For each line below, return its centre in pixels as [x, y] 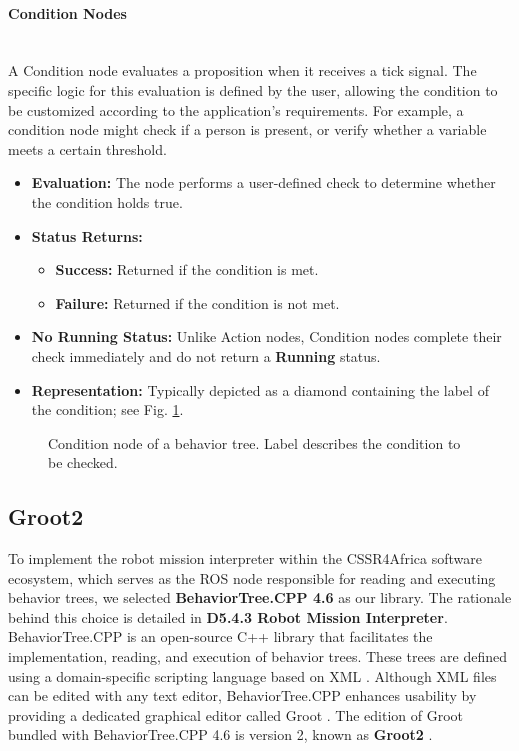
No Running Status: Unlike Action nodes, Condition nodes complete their [266, 336]
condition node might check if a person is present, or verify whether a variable [247, 129]
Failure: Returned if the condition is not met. [197, 302]
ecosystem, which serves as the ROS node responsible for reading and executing [252, 577]
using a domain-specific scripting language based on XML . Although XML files [252, 675]
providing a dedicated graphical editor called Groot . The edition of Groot [236, 714]
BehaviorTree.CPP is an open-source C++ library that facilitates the [220, 636]
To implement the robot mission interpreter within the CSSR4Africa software [245, 558]
